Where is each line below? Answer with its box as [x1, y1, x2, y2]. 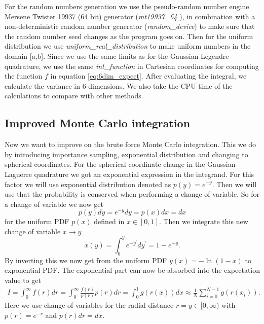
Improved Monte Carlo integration [5, 115, 191, 131]
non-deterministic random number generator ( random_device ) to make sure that [5, 21, 255, 31]
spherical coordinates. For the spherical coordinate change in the [5, 159, 205, 169]
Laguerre [5, 168, 32, 179]
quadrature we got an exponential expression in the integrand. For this [34, 168, 254, 179]
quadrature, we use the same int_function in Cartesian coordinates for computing [5, 60, 259, 71]
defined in [94, 216, 125, 227]
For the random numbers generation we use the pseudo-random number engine [5, 1, 249, 11]
